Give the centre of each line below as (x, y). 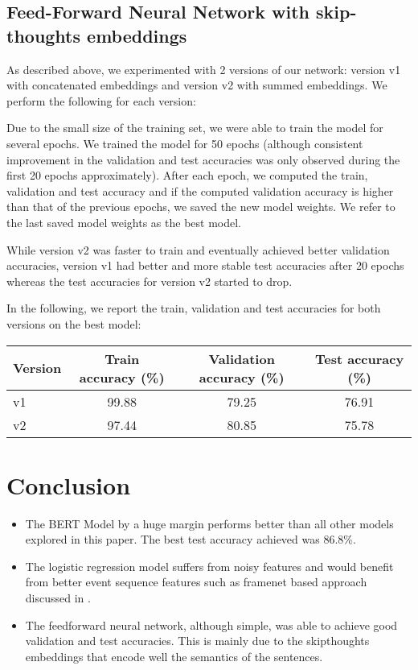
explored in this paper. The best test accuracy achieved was (172, 539)
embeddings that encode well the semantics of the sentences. (174, 656)
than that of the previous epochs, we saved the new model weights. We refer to (201, 207)
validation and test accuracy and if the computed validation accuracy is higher (200, 190)
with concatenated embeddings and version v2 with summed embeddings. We (197, 85)
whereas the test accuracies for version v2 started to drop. (150, 281)
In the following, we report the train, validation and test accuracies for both (194, 308)
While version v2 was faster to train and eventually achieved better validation (198, 249)
